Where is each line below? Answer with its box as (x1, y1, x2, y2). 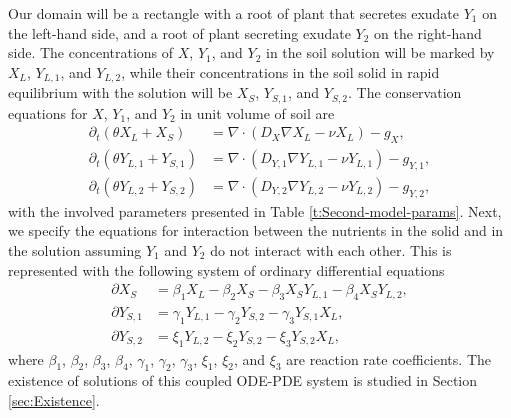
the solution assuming (8, 239, 142, 260)
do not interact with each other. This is (210, 239, 452, 260)
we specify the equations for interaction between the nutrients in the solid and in (8, 220, 504, 241)
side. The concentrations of (8, 42, 174, 63)
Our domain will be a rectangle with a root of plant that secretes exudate (8, 3, 460, 23)
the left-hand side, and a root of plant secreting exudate (8, 22, 351, 43)
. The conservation (348, 82, 462, 103)
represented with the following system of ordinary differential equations (8, 259, 445, 280)
